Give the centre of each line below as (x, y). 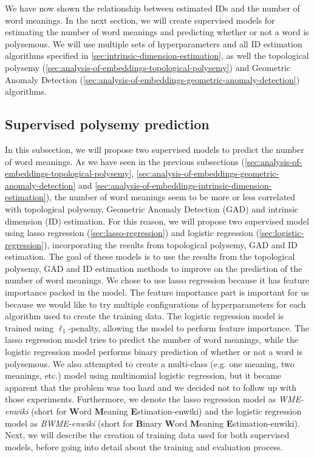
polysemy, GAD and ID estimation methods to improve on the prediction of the (154, 268)
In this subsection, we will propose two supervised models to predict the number (155, 149)
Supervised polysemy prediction (107, 124)
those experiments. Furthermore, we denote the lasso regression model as (141, 399)
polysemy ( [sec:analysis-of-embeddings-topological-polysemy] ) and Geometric (148, 67)
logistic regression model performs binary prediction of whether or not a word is (154, 352)
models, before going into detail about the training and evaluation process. (144, 446)
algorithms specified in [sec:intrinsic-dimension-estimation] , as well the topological (157, 56)
